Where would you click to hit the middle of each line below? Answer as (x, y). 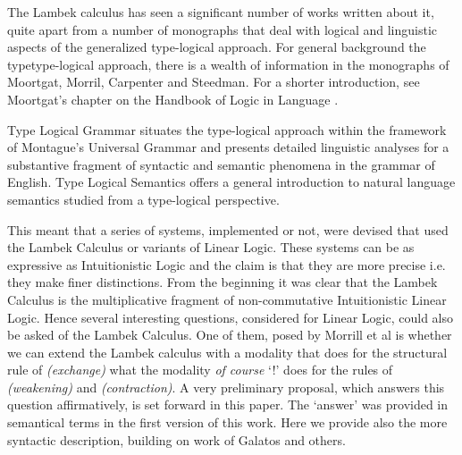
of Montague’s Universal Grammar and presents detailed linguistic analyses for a (228, 147)
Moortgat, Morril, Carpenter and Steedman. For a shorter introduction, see (214, 82)
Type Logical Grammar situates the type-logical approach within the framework (227, 129)
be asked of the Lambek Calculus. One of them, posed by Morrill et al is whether (230, 335)
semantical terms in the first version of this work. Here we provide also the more (227, 422)
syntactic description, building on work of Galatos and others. (176, 439)
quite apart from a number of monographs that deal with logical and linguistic (223, 29)
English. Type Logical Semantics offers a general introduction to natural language (231, 182)
